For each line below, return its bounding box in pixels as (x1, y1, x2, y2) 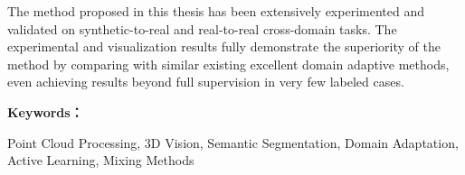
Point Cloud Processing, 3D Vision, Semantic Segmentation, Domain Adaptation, (7, 133, 459, 152)
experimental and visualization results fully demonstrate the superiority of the (7, 37, 441, 56)
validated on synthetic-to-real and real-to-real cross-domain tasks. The (7, 19, 397, 38)
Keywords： (7, 102, 83, 121)
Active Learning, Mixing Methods (7, 151, 195, 170)
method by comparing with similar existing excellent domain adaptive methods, (7, 54, 450, 73)
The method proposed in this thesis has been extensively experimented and (7, 2, 424, 20)
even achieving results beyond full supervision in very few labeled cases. (7, 72, 404, 91)
